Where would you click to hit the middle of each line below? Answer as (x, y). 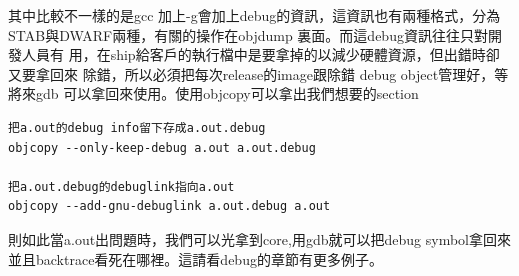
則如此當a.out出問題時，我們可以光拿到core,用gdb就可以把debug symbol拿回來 (259, 238)
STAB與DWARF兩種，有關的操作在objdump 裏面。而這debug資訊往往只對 (248, 34)
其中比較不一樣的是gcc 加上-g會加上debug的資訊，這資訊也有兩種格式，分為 (254, 15)
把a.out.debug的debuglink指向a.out (121, 186)
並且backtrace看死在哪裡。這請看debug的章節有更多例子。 (195, 258)
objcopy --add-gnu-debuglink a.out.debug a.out (169, 206)
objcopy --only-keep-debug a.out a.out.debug (162, 147)
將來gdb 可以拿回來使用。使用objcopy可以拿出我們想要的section (213, 93)
